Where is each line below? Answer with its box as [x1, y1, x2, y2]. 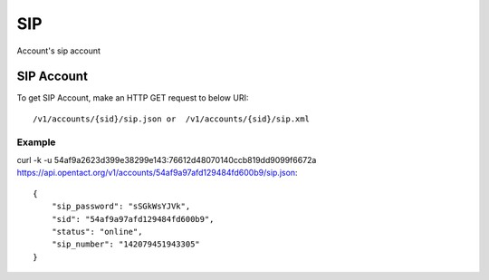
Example [16, 136, 56, 149]
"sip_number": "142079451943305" [51, 239, 201, 249]
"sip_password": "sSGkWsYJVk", [51, 201, 191, 212]
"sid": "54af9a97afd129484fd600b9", [51, 214, 215, 224]
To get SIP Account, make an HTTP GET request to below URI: [16, 92, 249, 103]
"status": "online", [51, 227, 143, 237]
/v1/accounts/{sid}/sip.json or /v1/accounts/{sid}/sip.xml [33, 113, 310, 124]
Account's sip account [16, 45, 101, 56]
